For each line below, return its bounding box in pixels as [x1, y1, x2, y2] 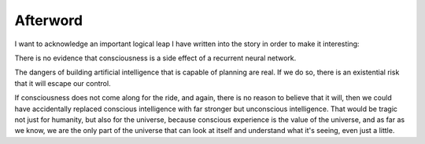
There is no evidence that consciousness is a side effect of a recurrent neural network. [14, 53, 297, 63]
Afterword [14, 12, 83, 29]
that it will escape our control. [14, 78, 111, 88]
